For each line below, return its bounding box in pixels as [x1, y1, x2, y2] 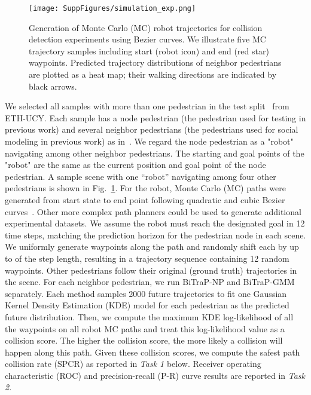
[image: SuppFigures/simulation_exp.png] [29, 4, 196, 13]
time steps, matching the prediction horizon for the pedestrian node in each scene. [5, 228, 306, 241]
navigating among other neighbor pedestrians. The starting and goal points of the [5, 146, 304, 159]
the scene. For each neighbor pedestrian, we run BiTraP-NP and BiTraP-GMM [5, 275, 295, 288]
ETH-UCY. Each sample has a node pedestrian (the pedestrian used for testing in [5, 111, 306, 124]
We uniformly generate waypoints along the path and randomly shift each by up [5, 240, 299, 253]
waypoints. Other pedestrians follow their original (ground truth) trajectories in [5, 264, 297, 276]
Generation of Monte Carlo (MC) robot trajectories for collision [29, 21, 263, 33]
